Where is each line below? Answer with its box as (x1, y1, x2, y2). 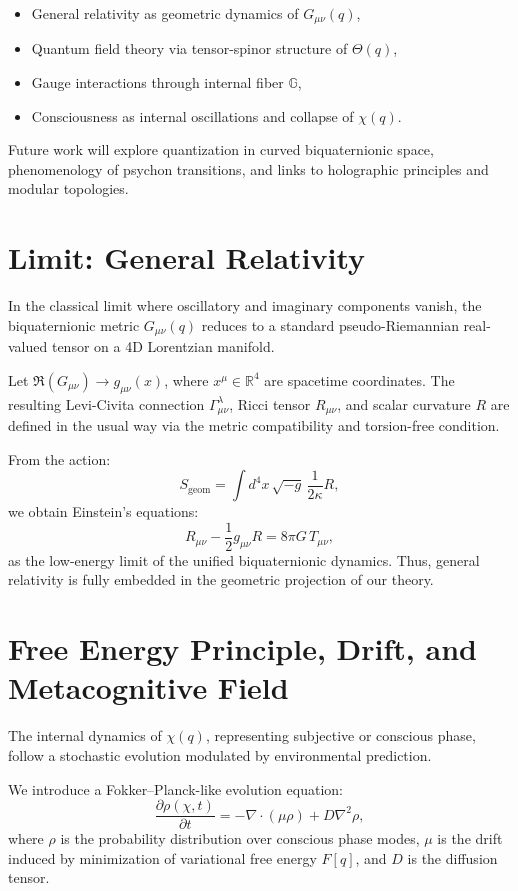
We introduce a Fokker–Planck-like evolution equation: (8, 778, 343, 799)
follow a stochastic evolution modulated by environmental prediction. (8, 744, 432, 765)
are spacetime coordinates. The (264, 369, 455, 390)
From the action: (8, 448, 111, 469)
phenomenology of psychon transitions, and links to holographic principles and (8, 158, 489, 179)
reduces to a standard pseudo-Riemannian (201, 314, 459, 335)
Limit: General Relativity (8, 237, 366, 278)
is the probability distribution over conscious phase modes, (60, 828, 420, 849)
